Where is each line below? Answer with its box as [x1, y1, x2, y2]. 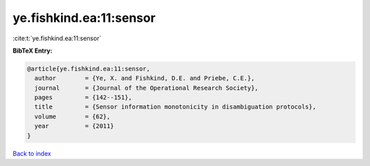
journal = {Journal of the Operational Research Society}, [34, 84, 259, 92]
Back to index [12, 149, 51, 157]
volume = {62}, [34, 113, 111, 120]
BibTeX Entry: [12, 46, 53, 55]
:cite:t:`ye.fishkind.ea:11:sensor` [12, 34, 102, 42]
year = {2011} [34, 122, 114, 130]
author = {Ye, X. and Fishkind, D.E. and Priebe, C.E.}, [34, 74, 255, 82]
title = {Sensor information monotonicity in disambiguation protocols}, [34, 103, 317, 111]
